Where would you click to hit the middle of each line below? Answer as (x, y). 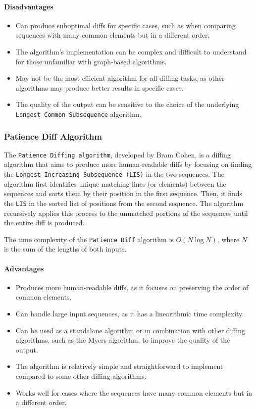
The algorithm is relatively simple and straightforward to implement (119, 366)
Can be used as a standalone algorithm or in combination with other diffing (130, 330)
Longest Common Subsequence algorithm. (78, 114)
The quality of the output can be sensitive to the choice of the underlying (127, 104)
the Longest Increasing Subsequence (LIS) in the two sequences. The (114, 174)
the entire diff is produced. (44, 223)
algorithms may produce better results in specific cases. (100, 87)
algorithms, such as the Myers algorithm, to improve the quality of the (123, 340)
